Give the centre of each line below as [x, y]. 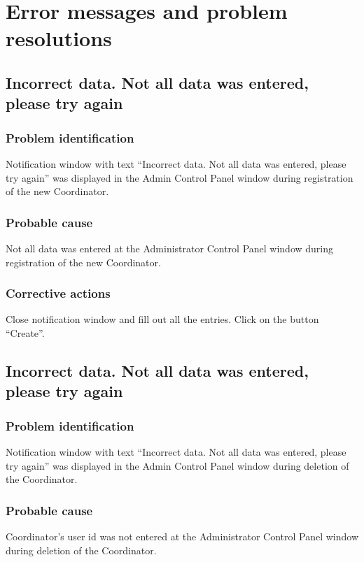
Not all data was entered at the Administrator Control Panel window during [170, 248]
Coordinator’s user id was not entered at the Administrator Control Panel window [182, 536]
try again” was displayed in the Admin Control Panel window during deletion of [177, 465]
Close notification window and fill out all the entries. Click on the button [162, 319]
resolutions [59, 38]
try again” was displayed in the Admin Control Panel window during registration [180, 177]
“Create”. [25, 332]
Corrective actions [58, 293]
